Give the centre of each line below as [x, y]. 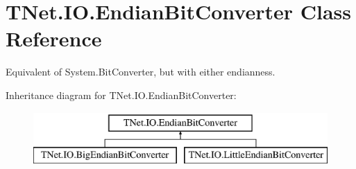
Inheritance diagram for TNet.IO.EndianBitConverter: [121, 95]
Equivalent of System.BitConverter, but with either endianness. [141, 72]
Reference [54, 38]
